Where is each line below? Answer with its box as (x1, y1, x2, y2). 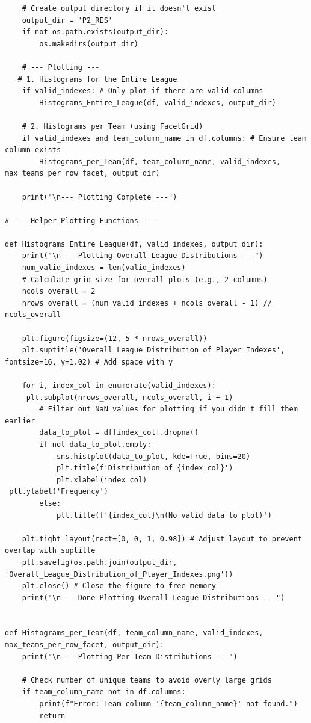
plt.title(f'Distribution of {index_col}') (56, 464, 233, 473)
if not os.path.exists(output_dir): (22, 28, 169, 37)
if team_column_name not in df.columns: (22, 688, 186, 697)
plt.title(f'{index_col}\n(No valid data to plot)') (56, 511, 272, 520)
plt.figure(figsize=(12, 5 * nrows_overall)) (22, 334, 208, 343)
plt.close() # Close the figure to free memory (22, 582, 216, 591)
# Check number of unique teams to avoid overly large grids (22, 675, 272, 685)
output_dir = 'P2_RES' (22, 16, 112, 25)
